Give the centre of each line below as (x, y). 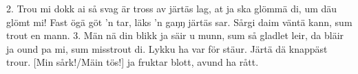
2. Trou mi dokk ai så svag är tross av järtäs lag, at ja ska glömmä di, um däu (172, 8)
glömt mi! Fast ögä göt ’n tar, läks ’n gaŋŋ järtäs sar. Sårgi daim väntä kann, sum (179, 22)
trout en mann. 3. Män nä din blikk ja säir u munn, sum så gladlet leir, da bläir (175, 35)
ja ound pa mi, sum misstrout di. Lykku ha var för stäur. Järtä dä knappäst (167, 48)
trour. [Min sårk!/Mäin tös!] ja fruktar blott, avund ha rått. (133, 62)
